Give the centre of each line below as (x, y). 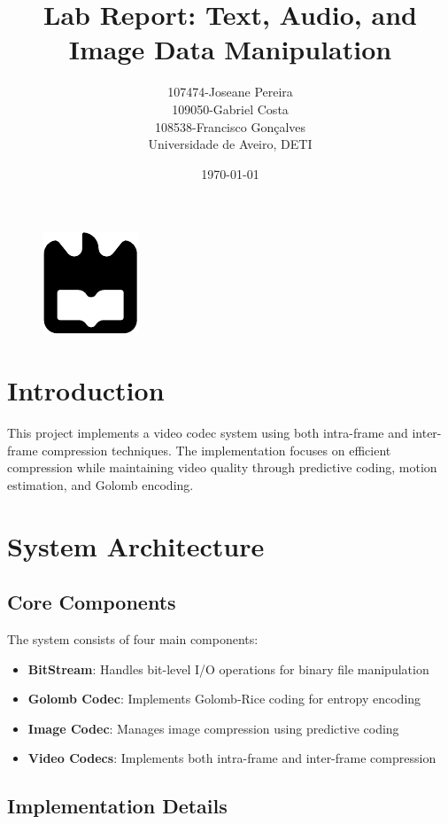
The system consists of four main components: (133, 638)
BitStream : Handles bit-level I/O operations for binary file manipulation (228, 669)
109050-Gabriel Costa (230, 109)
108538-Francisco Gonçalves (230, 126)
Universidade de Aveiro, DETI (230, 144)
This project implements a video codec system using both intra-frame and (208, 432)
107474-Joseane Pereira (230, 92)
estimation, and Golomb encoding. (100, 484)
